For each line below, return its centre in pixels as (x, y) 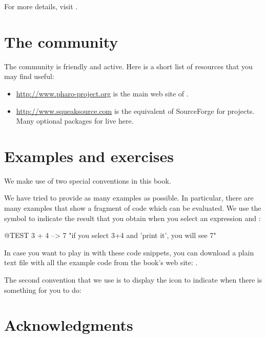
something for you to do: (43, 290)
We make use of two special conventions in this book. (88, 180)
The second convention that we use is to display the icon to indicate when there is (133, 279)
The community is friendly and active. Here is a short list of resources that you (128, 66)
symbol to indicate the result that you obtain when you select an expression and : (132, 218)
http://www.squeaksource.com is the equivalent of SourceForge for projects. (135, 111)
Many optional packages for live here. (75, 121)
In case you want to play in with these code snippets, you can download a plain (129, 252)
